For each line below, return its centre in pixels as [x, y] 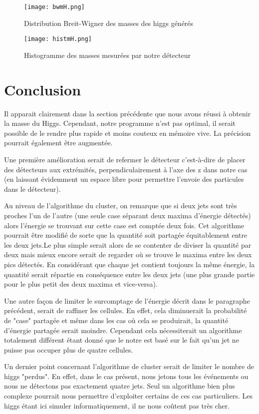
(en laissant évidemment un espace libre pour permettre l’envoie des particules [124, 179]
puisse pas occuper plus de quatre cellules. [69, 349]
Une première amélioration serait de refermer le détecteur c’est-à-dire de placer [125, 159]
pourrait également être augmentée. [58, 143]
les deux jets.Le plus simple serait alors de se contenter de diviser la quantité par [128, 244]
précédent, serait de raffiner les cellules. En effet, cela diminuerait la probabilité [126, 310]
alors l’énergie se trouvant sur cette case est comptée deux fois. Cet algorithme [124, 225]
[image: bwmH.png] [54, 7]
